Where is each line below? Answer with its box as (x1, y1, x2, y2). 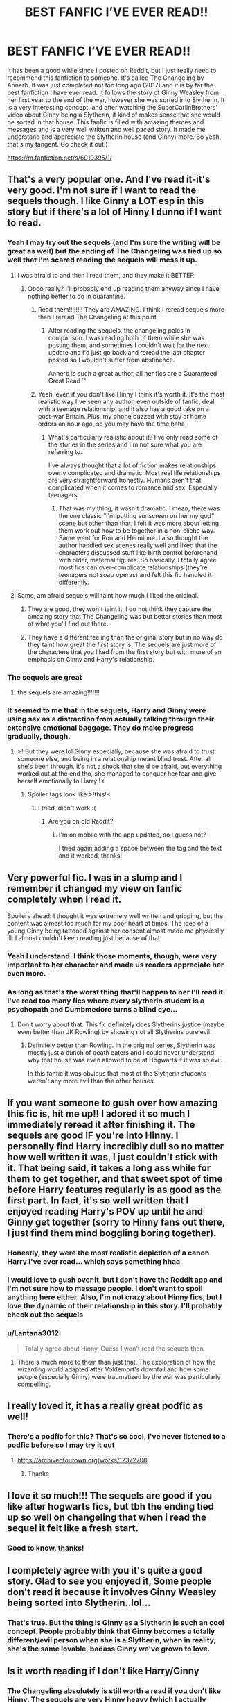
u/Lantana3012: (7, 1328, 62, 1338)
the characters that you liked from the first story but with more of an (27, 647, 222, 656)
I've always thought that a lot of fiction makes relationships (48, 461, 217, 469)
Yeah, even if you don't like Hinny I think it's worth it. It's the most (37, 390, 225, 398)
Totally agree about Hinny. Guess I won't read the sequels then (24, 1344, 204, 1353)
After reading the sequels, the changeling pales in (48, 326, 190, 334)
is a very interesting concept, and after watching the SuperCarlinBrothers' (7, 103, 218, 111)
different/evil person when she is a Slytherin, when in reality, (7, 1635, 216, 1645)
